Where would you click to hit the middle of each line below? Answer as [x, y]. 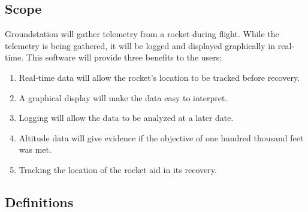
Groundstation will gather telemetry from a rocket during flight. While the [142, 34]
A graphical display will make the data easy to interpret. [123, 97]
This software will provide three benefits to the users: [124, 57]
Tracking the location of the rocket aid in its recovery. [118, 169]
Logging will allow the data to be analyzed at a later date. [126, 118]
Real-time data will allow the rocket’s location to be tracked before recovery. [159, 77]
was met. [35, 149]
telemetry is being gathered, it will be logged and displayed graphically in [140, 45]
